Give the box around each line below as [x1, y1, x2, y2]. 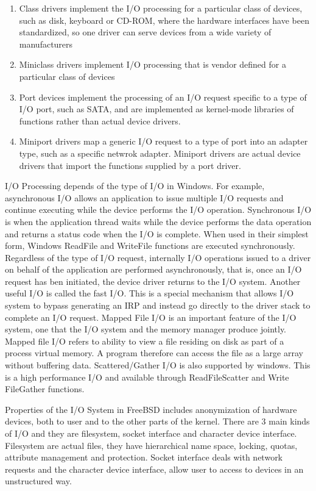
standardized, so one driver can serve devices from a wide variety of [19, 26, 272, 38]
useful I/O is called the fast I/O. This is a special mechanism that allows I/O [5, 287, 294, 299]
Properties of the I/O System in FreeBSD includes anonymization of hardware [5, 403, 297, 415]
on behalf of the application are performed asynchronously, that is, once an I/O [5, 263, 302, 276]
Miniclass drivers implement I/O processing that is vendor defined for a [19, 58, 286, 71]
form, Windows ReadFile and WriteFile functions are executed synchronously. [5, 239, 295, 252]
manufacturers [19, 37, 73, 50]
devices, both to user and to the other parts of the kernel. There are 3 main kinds [5, 415, 310, 428]
